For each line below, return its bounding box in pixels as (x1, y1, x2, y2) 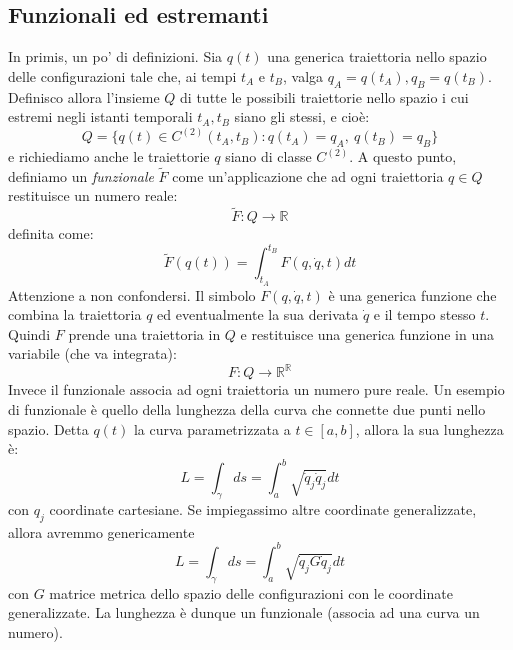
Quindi (8, 323, 51, 344)
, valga (283, 65, 324, 86)
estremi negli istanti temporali (8, 106, 193, 127)
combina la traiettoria (8, 304, 142, 325)
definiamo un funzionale (8, 165, 154, 186)
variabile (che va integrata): (8, 343, 177, 364)
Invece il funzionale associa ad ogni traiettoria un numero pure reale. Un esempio (8, 379, 505, 400)
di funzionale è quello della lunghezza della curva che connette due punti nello (8, 399, 486, 419)
